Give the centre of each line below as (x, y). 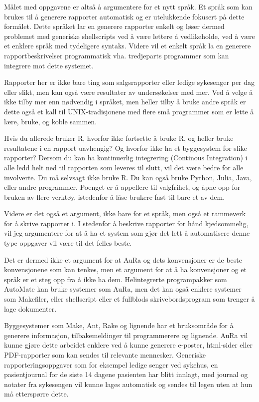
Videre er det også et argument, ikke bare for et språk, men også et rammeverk (125, 213)
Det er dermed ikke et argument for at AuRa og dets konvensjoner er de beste (123, 259)
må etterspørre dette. (36, 394)
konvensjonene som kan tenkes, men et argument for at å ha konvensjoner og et (125, 269)
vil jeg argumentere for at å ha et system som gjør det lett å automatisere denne (127, 233)
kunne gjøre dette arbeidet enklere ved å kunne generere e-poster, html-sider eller (128, 345)
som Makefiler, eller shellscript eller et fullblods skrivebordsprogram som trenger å (129, 299)
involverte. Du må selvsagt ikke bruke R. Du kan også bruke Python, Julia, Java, (128, 177)
